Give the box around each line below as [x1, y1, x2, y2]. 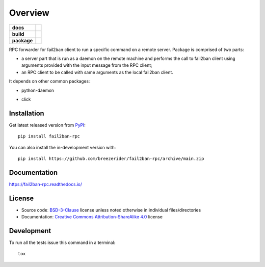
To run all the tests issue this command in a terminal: [9, 240, 115, 245]
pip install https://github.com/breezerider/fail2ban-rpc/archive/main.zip [18, 156, 204, 161]
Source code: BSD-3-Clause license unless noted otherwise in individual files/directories [21, 207, 201, 213]
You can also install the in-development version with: [9, 144, 116, 150]
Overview [9, 7, 50, 18]
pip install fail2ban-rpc [18, 133, 80, 139]
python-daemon [21, 87, 54, 93]
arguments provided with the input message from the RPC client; [21, 62, 152, 68]
